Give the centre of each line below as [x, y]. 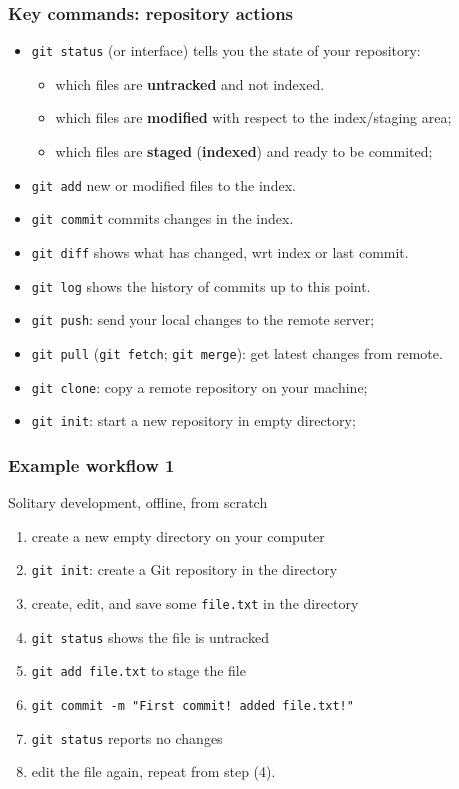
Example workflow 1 [91, 464]
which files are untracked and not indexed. [190, 83]
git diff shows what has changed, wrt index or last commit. [220, 251]
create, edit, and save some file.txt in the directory [195, 602]
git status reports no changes [127, 737]
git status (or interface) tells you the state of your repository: [226, 50]
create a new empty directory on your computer [178, 535]
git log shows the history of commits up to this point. [201, 285]
